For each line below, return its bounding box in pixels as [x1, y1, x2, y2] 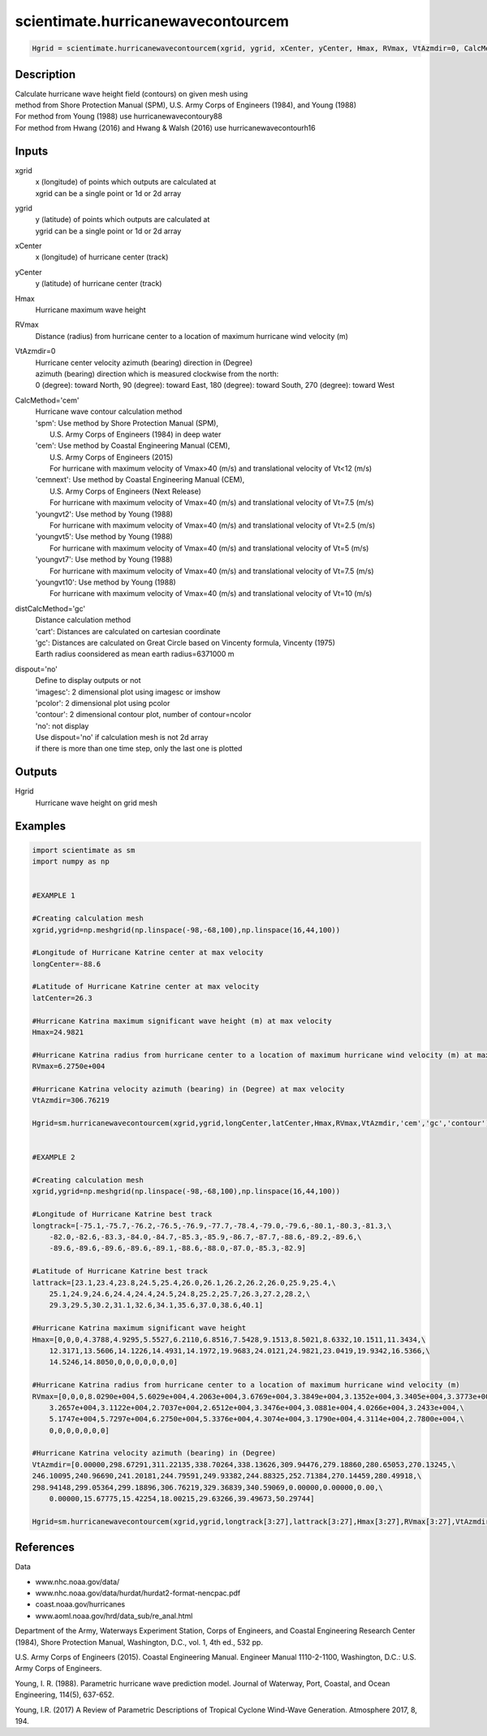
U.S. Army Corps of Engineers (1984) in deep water [50, 429, 222, 439]
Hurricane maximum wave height [35, 305, 146, 315]
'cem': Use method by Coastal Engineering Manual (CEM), [35, 441, 231, 450]
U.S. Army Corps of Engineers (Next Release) [50, 486, 202, 496]
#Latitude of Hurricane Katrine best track [32, 1267, 209, 1276]
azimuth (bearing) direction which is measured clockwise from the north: [35, 368, 279, 378]
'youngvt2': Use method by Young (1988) [35, 509, 174, 519]
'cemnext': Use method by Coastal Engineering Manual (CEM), [35, 475, 245, 485]
